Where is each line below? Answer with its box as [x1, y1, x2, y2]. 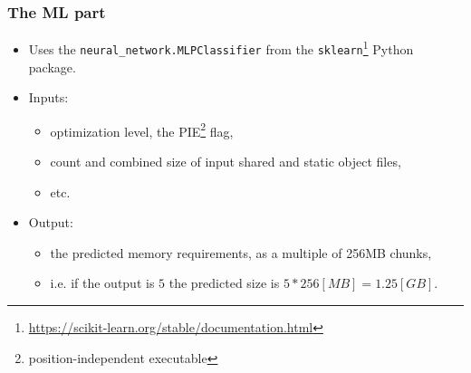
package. [28, 57, 76, 76]
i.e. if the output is [50, 273, 155, 292]
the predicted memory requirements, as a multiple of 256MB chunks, [50, 243, 432, 262]
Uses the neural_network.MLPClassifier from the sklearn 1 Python [28, 37, 414, 58]
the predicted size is [168, 273, 280, 292]
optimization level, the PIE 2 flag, [50, 119, 234, 140]
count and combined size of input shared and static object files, [50, 151, 401, 170]
